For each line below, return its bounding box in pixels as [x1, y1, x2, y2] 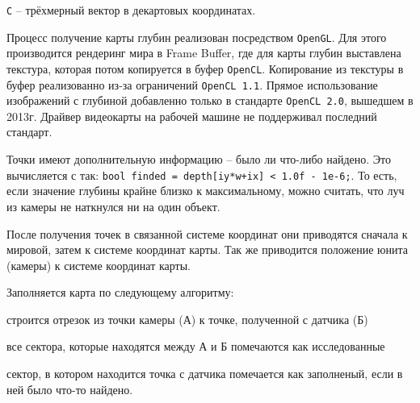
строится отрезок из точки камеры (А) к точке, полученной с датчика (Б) [6, 310, 368, 327]
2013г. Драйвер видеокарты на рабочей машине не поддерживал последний [6, 107, 377, 124]
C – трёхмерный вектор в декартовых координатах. [6, 2, 256, 18]
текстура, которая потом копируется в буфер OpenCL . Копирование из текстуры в [6, 60, 404, 77]
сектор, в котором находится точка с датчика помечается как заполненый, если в [6, 365, 403, 382]
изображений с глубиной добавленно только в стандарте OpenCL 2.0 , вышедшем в [6, 92, 414, 109]
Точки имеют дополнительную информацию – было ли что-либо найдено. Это [6, 151, 392, 168]
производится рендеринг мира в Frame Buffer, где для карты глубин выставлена [6, 44, 401, 61]
